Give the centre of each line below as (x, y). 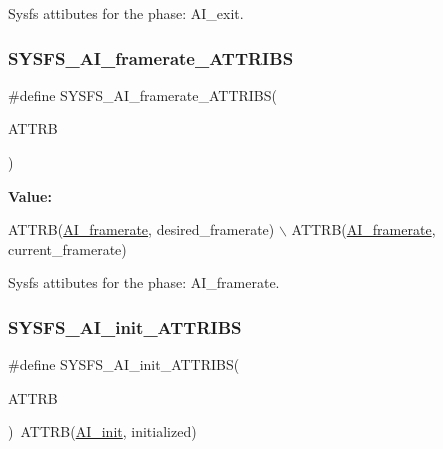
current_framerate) (67, 248)
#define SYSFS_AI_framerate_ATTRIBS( (143, 94)
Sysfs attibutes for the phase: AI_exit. (126, 13)
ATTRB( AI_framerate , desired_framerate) (141, 229)
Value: (30, 195)
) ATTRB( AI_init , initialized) (102, 431)
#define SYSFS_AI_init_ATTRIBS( (124, 364)
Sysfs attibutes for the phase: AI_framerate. (144, 282)
